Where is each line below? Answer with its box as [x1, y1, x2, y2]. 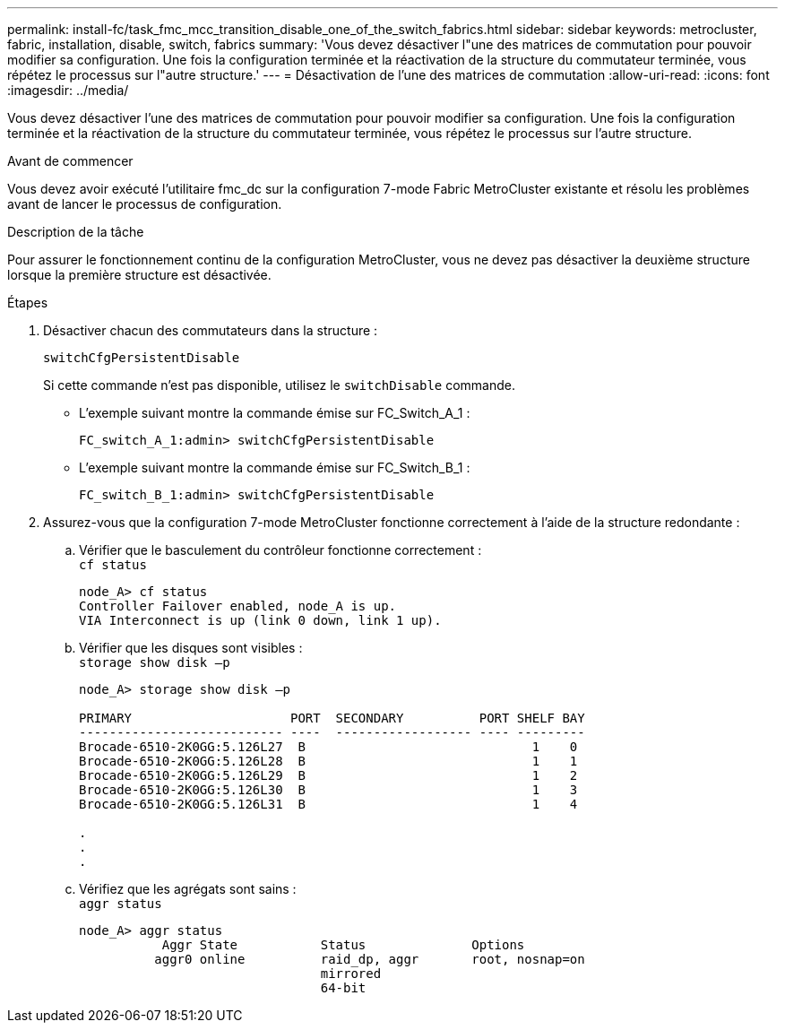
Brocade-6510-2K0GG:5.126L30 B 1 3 [79, 783, 578, 797]
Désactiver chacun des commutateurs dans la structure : [43, 323, 378, 338]
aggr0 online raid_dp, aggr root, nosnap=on [154, 952, 585, 966]
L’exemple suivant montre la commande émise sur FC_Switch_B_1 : [79, 460, 470, 475]
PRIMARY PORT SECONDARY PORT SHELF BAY [79, 711, 585, 725]
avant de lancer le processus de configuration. [7, 196, 282, 212]
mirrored [320, 966, 382, 981]
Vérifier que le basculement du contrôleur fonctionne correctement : [79, 542, 482, 558]
